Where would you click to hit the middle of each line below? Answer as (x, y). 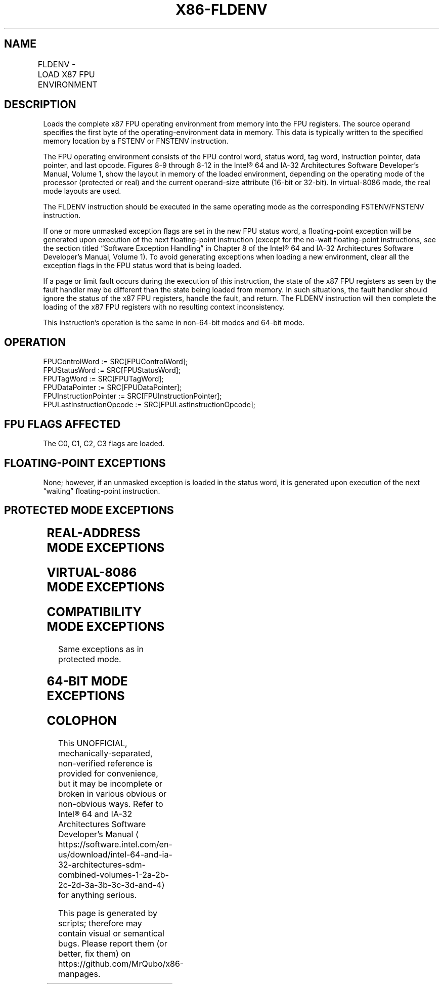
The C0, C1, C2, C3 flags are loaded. (104, 444)
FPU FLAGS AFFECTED (62, 424)
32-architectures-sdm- (102, 865)
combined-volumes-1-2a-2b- (113, 875)
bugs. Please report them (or (113, 944)
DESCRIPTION (40, 105)
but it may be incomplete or (110, 784)
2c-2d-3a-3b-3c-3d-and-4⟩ (111, 885)
